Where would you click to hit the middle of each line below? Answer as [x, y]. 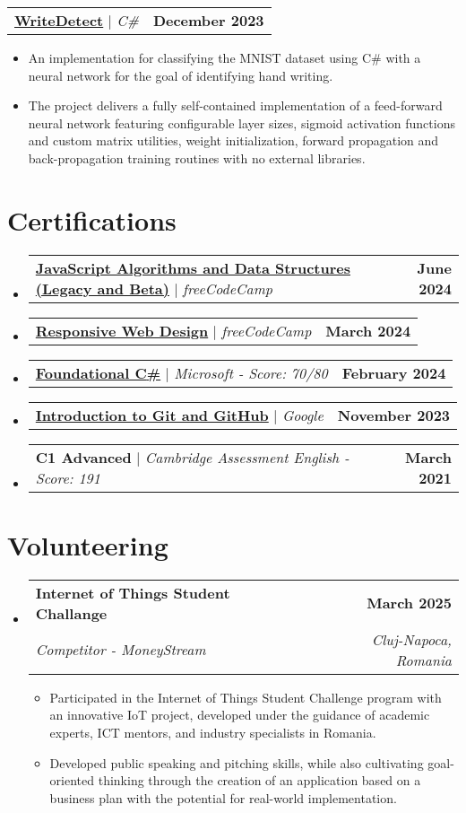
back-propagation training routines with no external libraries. [197, 157]
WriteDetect [59, 20]
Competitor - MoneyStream [121, 650]
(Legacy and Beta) [102, 288]
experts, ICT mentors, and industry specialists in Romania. [213, 732]
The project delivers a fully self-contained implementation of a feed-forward [235, 105]
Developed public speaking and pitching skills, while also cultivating [237, 762]
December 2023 [208, 20]
